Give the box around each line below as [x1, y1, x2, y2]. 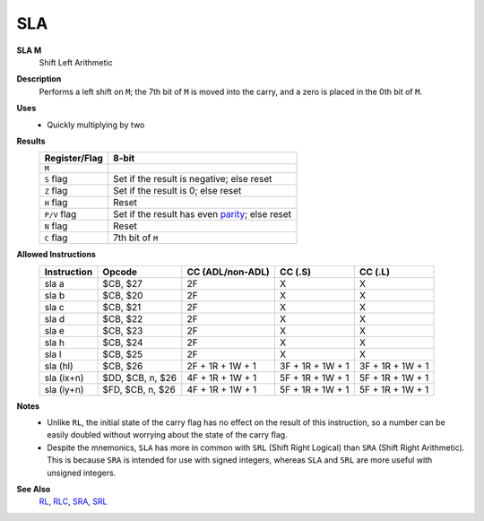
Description [16, 74, 62, 84]
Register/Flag [44, 152, 103, 165]
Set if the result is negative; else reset [113, 173, 272, 186]
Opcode [102, 265, 138, 278]
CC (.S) [279, 265, 311, 278]
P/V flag [44, 208, 77, 221]
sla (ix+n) [44, 371, 84, 384]
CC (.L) [359, 265, 390, 278]
